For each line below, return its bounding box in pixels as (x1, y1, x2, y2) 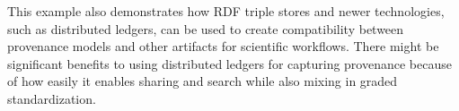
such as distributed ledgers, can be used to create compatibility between (7, 19, 404, 38)
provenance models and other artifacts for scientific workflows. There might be (7, 37, 439, 55)
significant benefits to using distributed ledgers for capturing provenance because (7, 54, 452, 73)
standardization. (7, 89, 96, 107)
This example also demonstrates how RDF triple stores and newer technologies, (7, 2, 445, 20)
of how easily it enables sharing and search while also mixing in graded (7, 72, 398, 90)
